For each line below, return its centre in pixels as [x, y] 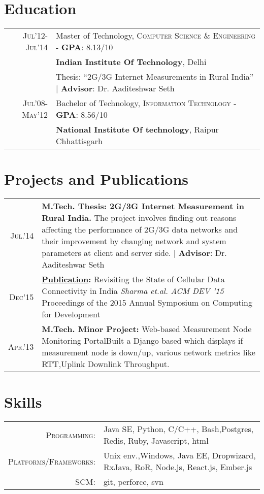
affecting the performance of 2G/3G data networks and [140, 229]
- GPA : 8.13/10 [85, 47]
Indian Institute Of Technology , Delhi [131, 62]
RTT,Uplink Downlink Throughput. [106, 364]
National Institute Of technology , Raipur [137, 129]
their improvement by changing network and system [134, 241]
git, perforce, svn [133, 482]
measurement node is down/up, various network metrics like [148, 352]
